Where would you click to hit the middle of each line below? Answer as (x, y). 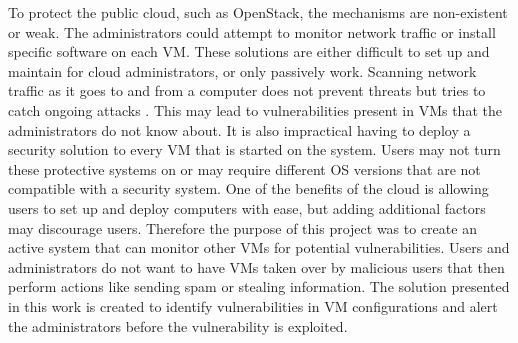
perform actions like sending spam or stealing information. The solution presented (259, 286)
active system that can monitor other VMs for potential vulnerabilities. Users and (259, 247)
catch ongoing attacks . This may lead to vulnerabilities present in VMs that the (255, 109)
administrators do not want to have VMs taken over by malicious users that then (256, 266)
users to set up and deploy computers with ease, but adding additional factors (247, 207)
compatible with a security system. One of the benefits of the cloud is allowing (248, 188)
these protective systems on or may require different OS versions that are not (244, 168)
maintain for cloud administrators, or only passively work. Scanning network (242, 70)
